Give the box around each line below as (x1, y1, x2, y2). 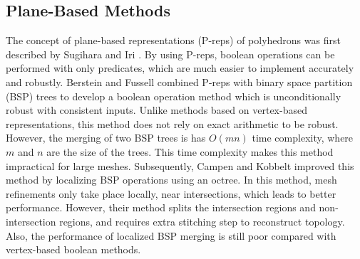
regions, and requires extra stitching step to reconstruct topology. (59, 213, 345, 228)
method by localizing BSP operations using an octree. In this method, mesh (6, 172, 337, 187)
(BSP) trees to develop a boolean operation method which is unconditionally (6, 88, 341, 103)
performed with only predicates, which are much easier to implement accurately (6, 60, 354, 75)
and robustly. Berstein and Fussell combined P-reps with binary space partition (6, 74, 353, 89)
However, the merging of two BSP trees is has (6, 130, 206, 145)
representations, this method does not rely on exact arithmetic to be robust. (6, 116, 339, 131)
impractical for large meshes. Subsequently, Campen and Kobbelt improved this (6, 158, 354, 173)
